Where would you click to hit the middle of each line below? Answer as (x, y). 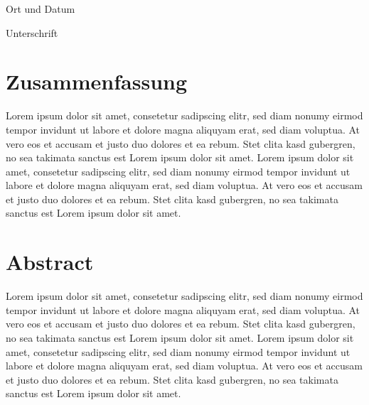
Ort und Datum (41, 9)
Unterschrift (32, 32)
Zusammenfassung (97, 81)
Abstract (50, 262)
